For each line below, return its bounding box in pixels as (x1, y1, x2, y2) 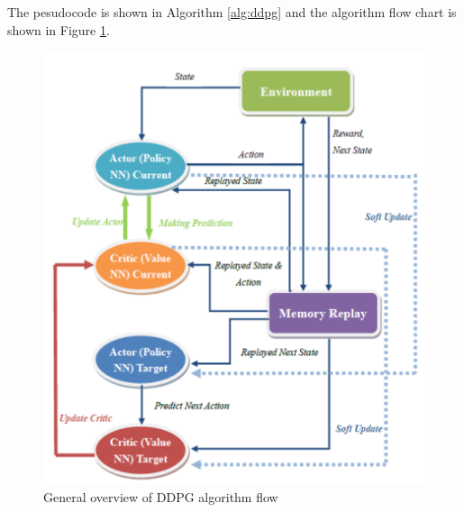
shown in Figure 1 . (7, 20, 110, 39)
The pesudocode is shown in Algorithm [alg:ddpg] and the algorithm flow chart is (7, 3, 457, 21)
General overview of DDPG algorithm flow (43, 487, 278, 506)
